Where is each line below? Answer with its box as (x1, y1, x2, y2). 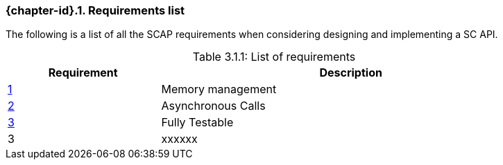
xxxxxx (161, 132, 198, 146)
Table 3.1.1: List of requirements (192, 50, 356, 64)
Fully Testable (161, 115, 234, 130)
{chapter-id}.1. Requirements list (6, 3, 185, 17)
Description (319, 66, 382, 80)
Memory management (161, 82, 277, 97)
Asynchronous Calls (161, 99, 266, 113)
